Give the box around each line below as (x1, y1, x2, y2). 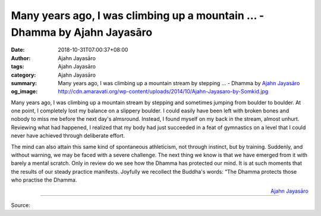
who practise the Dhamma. (11, 176, 77, 184)
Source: (11, 201, 30, 208)
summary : (11, 79, 37, 86)
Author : (11, 54, 31, 62)
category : (11, 71, 36, 79)
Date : (11, 46, 25, 54)
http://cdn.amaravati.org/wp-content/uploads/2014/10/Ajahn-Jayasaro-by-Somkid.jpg (58, 88, 269, 95)
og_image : (11, 88, 38, 95)
